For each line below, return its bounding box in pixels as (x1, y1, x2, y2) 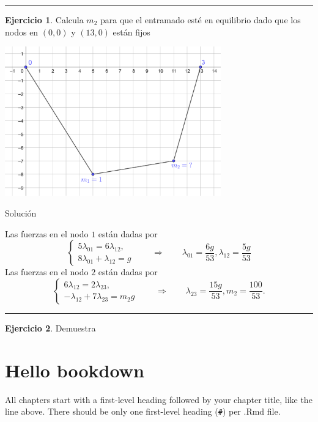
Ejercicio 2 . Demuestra (5, 321, 96, 334)
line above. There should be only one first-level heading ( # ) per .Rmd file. (5, 405, 281, 418)
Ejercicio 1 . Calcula (5, 13, 84, 26)
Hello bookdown (5, 357, 144, 382)
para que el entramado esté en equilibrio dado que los (100, 13, 301, 26)
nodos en (5, 25, 39, 38)
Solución (5, 207, 37, 220)
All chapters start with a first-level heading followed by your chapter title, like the (5, 393, 312, 405)
